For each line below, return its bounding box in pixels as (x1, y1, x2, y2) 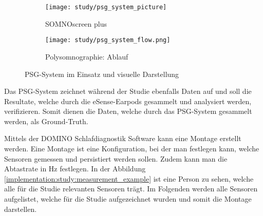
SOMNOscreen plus (45, 18, 107, 29)
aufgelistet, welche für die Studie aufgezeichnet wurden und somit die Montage (4, 193, 252, 204)
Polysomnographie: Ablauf (45, 51, 128, 62)
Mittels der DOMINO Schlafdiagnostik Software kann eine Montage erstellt (4, 133, 241, 144)
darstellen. (4, 203, 37, 214)
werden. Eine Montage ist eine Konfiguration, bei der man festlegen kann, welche (4, 143, 259, 154)
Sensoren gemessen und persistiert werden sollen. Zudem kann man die (4, 153, 228, 164)
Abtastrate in (4, 163, 47, 174)
